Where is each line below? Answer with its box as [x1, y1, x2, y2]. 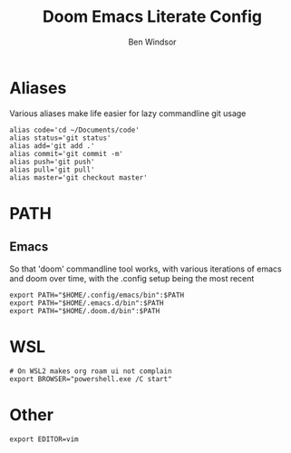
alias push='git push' [9, 157, 95, 166]
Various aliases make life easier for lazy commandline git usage [9, 107, 247, 119]
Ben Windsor [128, 36, 177, 47]
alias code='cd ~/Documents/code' [9, 125, 141, 134]
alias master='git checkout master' [9, 172, 148, 182]
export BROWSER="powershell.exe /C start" [9, 374, 172, 383]
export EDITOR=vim [9, 434, 79, 444]
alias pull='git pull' [9, 165, 95, 174]
